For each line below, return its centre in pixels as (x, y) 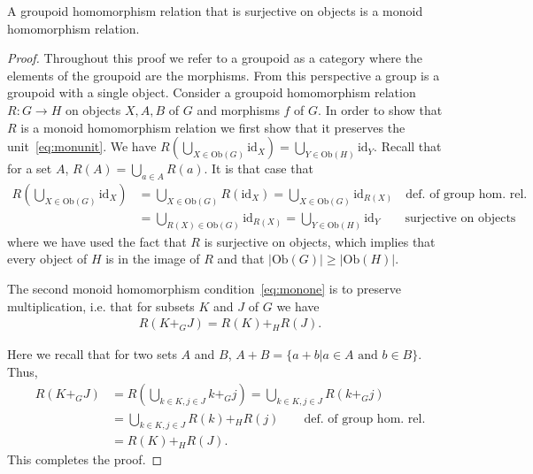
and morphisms (238, 109)
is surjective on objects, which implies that (320, 241)
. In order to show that (380, 109)
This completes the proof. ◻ (85, 459)
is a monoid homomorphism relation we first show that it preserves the (213, 127)
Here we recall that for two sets (92, 354)
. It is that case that (259, 168)
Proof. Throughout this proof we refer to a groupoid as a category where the (215, 58)
